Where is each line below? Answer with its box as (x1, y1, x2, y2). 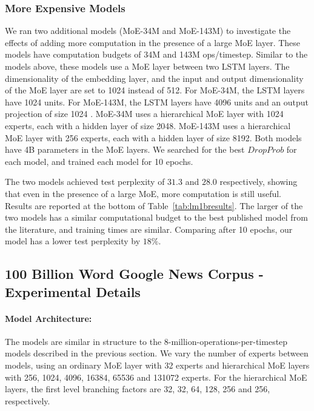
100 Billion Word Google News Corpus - (5, 264, 264, 283)
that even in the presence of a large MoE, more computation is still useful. (5, 187, 281, 199)
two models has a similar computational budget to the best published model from (5, 211, 308, 224)
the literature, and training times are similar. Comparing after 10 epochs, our (5, 222, 293, 235)
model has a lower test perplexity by (5, 235, 141, 247)
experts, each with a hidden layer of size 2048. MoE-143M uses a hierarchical (5, 119, 291, 132)
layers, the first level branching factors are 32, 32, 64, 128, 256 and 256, (5, 383, 270, 395)
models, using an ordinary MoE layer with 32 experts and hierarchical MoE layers (5, 359, 310, 372)
